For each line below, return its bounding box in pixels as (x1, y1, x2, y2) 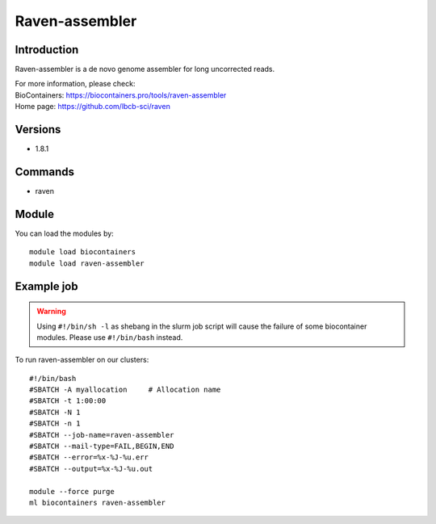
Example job (15, 279, 78, 293)
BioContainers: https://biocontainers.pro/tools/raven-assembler (15, 90, 227, 100)
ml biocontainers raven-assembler (29, 498, 166, 507)
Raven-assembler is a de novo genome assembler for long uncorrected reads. (15, 65, 275, 74)
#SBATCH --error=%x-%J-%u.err (29, 453, 149, 462)
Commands (15, 165, 75, 178)
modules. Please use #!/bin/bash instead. (36, 332, 183, 342)
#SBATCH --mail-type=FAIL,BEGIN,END (29, 442, 174, 451)
